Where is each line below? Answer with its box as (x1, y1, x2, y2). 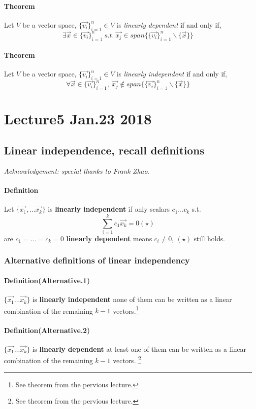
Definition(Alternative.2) (4, 325, 90, 335)
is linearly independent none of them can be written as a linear (32, 294, 232, 304)
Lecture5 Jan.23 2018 (4, 109, 152, 129)
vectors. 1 (113, 304, 139, 316)
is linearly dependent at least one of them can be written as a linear (32, 343, 246, 354)
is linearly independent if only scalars (48, 204, 170, 214)
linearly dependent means (66, 233, 152, 243)
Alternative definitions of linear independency (4, 254, 190, 266)
